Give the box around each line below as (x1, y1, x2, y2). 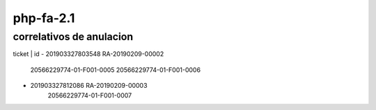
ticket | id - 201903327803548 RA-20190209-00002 (13, 50, 164, 58)
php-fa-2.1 (13, 10, 75, 26)
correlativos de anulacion (13, 30, 134, 43)
